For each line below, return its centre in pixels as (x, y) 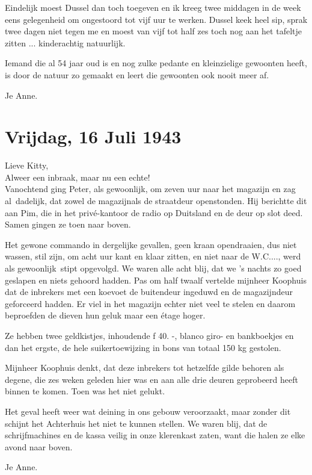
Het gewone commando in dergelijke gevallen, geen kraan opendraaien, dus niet (151, 244)
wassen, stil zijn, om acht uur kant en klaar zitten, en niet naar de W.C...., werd (153, 256)
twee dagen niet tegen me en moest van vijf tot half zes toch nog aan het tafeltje (153, 31)
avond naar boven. (39, 446)
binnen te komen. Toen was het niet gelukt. (85, 391)
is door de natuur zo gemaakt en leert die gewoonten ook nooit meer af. (137, 74)
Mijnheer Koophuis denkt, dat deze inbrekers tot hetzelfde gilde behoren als (145, 368)
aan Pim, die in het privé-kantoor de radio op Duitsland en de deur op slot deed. (154, 212)
